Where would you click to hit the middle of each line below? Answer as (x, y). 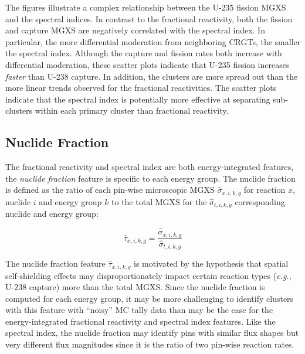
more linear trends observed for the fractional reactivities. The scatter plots (141, 88)
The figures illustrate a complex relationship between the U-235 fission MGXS (146, 7)
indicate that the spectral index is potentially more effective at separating (138, 99)
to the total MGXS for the (159, 201)
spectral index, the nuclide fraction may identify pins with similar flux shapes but (152, 333)
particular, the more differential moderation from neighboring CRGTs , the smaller (153, 41)
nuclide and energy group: (52, 214)
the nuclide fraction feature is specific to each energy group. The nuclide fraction (150, 178)
